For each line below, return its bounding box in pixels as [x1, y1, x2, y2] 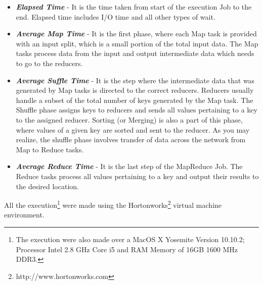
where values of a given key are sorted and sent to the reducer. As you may [16, 124, 250, 135]
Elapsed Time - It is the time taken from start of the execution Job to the [16, 2, 252, 12]
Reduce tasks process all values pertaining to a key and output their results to [16, 170, 259, 181]
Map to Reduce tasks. [16, 144, 84, 154]
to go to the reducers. [16, 58, 83, 68]
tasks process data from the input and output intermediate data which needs [16, 48, 254, 59]
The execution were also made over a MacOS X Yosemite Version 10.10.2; [16, 234, 245, 244]
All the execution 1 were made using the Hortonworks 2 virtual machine [4, 198, 222, 210]
